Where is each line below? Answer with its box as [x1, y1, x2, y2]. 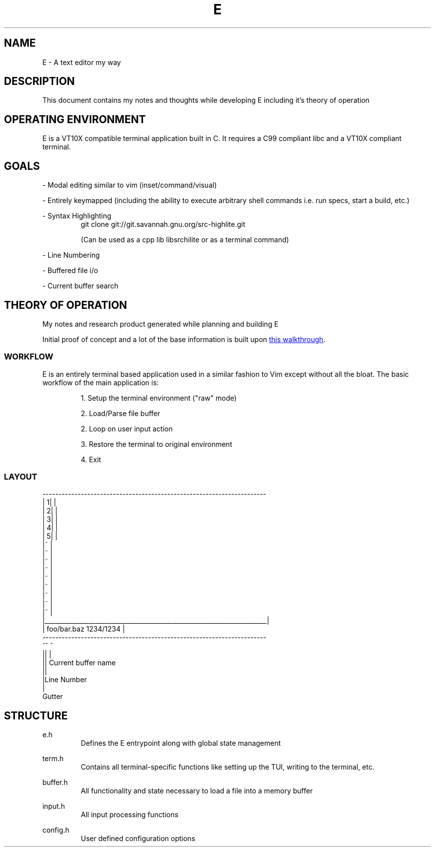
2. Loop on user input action [80, 424, 173, 433]
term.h [42, 754, 64, 763]
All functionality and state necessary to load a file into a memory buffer [80, 786, 313, 795]
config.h [42, 826, 70, 835]
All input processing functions [80, 810, 179, 819]
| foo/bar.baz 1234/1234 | [42, 625, 125, 634]
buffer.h [42, 778, 68, 787]
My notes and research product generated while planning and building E [42, 319, 279, 328]
